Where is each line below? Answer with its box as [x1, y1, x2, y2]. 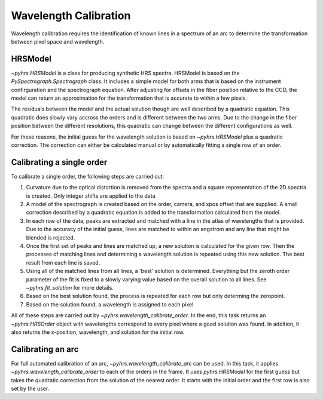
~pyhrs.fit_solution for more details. [26, 284, 114, 291]
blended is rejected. [26, 234, 75, 241]
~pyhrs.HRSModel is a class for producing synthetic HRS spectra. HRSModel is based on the [11, 69, 240, 76]
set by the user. [11, 385, 50, 392]
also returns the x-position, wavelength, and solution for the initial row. [11, 329, 185, 336]
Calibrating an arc [11, 344, 79, 354]
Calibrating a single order [11, 157, 108, 167]
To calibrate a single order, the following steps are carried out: [11, 173, 164, 180]
